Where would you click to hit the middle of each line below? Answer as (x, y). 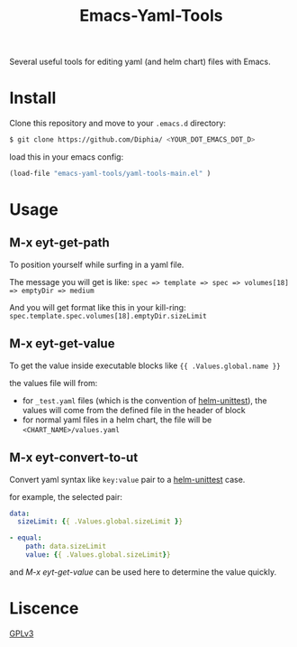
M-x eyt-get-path (59, 243)
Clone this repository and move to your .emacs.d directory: (118, 124)
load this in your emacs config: (67, 157)
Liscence (44, 609)
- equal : (26, 538)
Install (33, 98)
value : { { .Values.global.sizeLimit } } (98, 555)
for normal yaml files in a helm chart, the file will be (117, 420)
